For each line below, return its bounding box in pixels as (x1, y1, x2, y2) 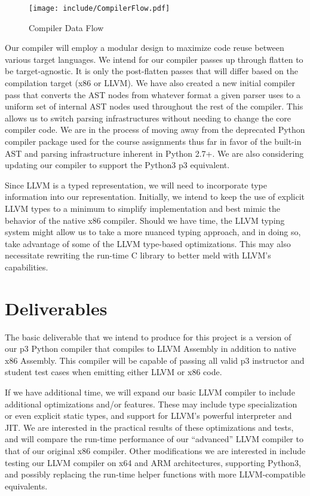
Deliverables (5, 296, 108, 320)
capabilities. (5, 260, 48, 273)
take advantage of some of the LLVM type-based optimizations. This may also (5, 237, 291, 249)
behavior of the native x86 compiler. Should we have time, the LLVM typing (5, 214, 285, 226)
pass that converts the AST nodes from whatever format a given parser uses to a (5, 88, 300, 101)
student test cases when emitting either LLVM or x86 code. (5, 366, 222, 378)
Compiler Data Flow (29, 21, 104, 34)
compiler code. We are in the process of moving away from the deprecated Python (5, 123, 305, 136)
